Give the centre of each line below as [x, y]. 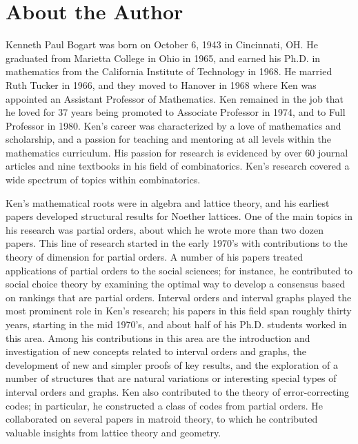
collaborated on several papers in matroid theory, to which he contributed [162, 419]
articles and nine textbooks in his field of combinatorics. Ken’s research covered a [178, 166]
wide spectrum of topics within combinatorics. [103, 180]
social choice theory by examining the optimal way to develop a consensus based [176, 284]
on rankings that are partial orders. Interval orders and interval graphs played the [179, 297]
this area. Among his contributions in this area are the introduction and [158, 337]
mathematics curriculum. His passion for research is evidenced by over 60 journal [177, 152]
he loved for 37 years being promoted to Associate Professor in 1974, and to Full [176, 112]
